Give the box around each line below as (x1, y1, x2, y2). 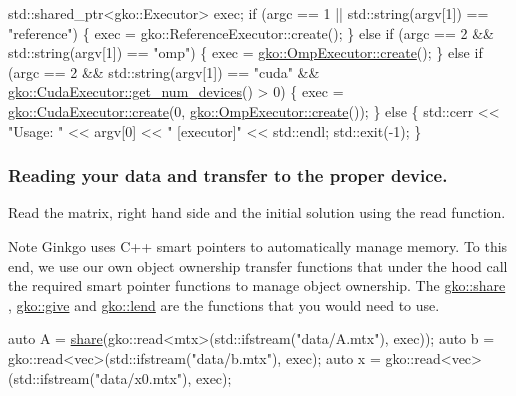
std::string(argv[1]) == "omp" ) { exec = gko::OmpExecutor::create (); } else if (8, 42, 483, 63)
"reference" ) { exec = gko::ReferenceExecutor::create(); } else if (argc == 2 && (8, 22, 494, 43)
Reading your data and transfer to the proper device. (8, 163, 448, 188)
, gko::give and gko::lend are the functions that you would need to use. (8, 294, 440, 315)
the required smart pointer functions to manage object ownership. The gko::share (8, 275, 506, 296)
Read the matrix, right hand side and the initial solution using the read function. (8, 202, 506, 223)
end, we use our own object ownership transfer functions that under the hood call (8, 255, 508, 276)
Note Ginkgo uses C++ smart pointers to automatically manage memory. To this (8, 235, 508, 256)
